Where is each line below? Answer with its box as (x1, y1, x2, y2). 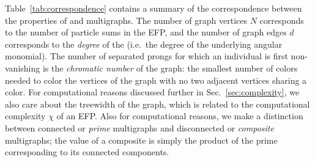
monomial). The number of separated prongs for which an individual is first (5, 50, 288, 62)
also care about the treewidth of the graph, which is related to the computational (5, 97, 310, 110)
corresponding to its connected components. (5, 145, 169, 158)
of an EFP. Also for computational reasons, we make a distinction (56, 109, 303, 122)
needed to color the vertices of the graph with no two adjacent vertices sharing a (5, 73, 307, 86)
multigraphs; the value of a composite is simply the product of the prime (5, 133, 278, 146)
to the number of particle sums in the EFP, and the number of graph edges (5, 26, 287, 39)
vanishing (5, 61, 40, 74)
